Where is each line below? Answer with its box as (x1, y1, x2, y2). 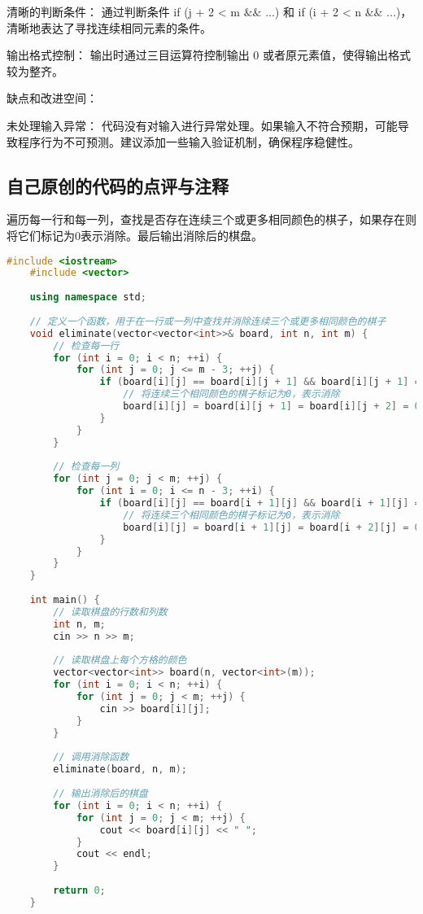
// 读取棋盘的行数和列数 (53, 606, 168, 618)
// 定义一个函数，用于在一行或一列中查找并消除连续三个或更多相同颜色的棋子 (29, 315, 386, 327)
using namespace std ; (29, 291, 146, 304)
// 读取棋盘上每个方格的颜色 (53, 654, 187, 667)
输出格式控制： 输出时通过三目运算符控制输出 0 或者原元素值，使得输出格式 (7, 46, 411, 63)
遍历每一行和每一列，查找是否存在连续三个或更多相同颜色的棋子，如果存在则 (7, 211, 416, 228)
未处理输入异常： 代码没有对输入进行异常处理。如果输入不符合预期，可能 (7, 116, 398, 133)
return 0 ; (53, 885, 106, 897)
